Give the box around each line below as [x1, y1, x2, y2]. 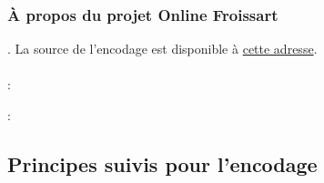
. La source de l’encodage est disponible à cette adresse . [7, 39, 318, 58]
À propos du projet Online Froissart [7, 3, 278, 25]
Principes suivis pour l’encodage [7, 149, 318, 178]
